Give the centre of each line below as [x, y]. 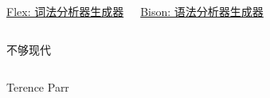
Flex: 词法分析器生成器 [65, 11]
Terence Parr [38, 87]
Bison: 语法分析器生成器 [202, 11]
